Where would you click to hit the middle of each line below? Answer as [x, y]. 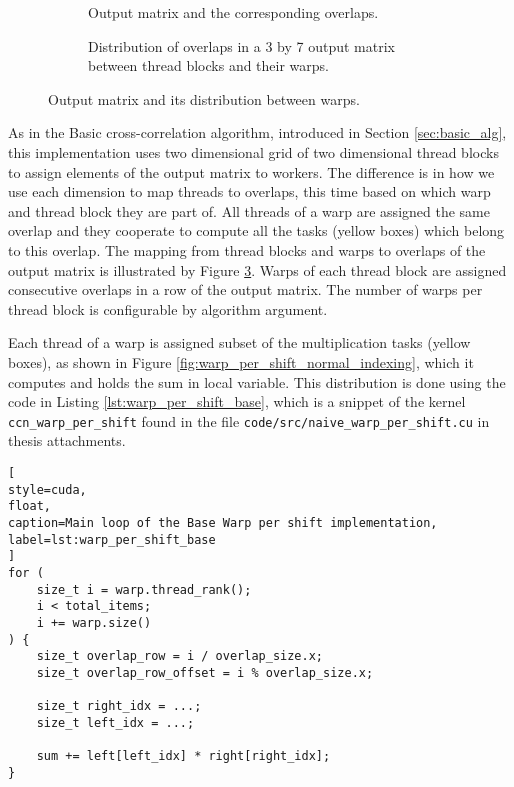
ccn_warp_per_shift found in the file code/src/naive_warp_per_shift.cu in [249, 420]
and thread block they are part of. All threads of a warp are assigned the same [249, 210]
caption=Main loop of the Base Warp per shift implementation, [223, 522]
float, [29, 506]
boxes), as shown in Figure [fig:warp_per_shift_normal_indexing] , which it [241, 361]
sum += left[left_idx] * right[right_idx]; [183, 756]
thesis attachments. [67, 440]
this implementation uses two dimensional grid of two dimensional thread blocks [253, 151]
